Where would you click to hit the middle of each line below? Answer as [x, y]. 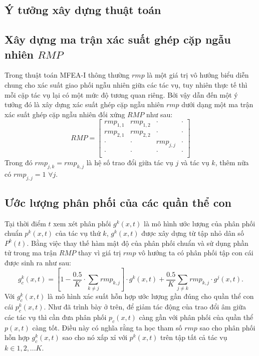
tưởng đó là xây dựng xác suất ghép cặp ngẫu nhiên [84, 104]
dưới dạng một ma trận [217, 104]
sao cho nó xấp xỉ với [95, 337]
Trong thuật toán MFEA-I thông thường [67, 75]
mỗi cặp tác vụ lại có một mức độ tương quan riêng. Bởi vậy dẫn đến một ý [121, 94]
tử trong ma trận [31, 253]
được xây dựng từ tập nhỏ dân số [193, 233]
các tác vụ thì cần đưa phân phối [56, 317]
